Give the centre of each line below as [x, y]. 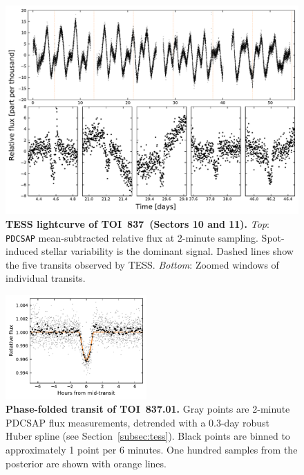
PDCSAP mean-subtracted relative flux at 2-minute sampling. [132, 237]
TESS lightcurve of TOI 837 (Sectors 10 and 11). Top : [137, 224]
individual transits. [46, 278]
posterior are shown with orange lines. [86, 463]
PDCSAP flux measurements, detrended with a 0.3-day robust [138, 422]
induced [22, 251]
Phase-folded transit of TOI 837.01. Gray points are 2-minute [148, 409]
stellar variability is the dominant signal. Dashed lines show [168, 251]
